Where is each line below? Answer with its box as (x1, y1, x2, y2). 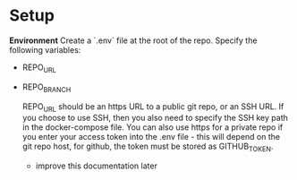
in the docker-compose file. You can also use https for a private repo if (21, 122, 284, 133)
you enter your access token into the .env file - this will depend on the (21, 132, 280, 142)
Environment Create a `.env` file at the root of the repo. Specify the (9, 35, 258, 46)
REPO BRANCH (21, 81, 72, 94)
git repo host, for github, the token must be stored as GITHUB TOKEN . (21, 141, 274, 154)
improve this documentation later (35, 160, 158, 171)
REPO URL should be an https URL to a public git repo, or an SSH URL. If (21, 100, 284, 114)
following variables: (9, 44, 81, 55)
